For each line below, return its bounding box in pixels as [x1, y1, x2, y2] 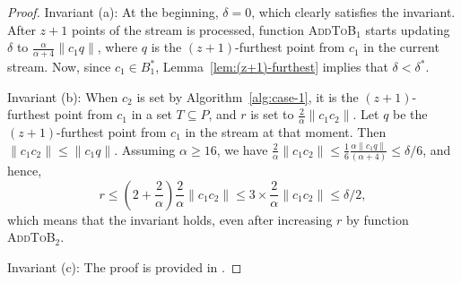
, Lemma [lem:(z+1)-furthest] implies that [155, 57, 388, 76]
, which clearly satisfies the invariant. [251, 3, 456, 21]
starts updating [365, 20, 450, 39]
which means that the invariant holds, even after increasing [7, 210, 333, 228]
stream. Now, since [7, 57, 111, 76]
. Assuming [114, 140, 176, 159]
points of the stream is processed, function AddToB [71, 20, 357, 39]
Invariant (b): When [7, 87, 118, 106]
